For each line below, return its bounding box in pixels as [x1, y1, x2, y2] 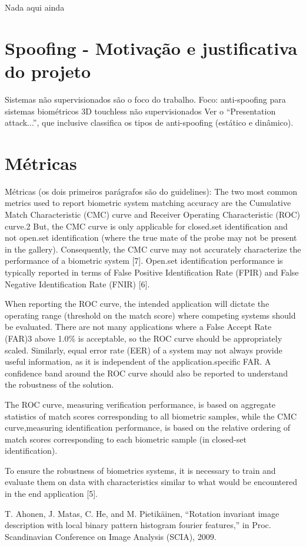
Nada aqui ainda [5, 1, 65, 13]
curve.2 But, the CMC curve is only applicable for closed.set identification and [5, 220, 288, 232]
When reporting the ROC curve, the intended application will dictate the [5, 297, 270, 310]
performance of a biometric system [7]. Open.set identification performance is [5, 254, 283, 267]
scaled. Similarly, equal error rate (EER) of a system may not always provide [5, 343, 282, 356]
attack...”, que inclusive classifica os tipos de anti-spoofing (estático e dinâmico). [5, 116, 294, 129]
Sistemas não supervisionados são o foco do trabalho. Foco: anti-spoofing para [5, 93, 286, 105]
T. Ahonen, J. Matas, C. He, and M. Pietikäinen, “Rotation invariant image [5, 507, 280, 519]
